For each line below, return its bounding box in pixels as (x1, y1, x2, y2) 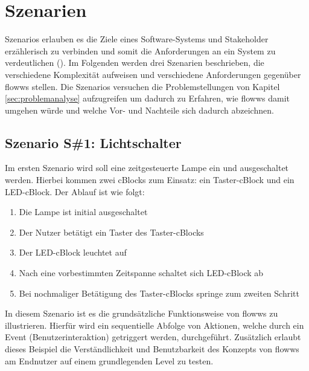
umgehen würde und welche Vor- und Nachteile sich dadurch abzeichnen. (5, 103, 274, 116)
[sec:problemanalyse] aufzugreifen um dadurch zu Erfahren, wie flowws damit (5, 92, 290, 105)
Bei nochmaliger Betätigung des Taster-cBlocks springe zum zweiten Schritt (19, 286, 299, 299)
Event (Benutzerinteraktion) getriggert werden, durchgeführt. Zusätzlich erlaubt (5, 331, 301, 343)
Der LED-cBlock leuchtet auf (19, 246, 127, 259)
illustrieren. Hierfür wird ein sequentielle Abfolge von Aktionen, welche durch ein (5, 318, 304, 331)
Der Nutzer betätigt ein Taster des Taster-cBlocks (19, 225, 204, 238)
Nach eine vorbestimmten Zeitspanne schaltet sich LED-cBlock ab (19, 266, 264, 279)
